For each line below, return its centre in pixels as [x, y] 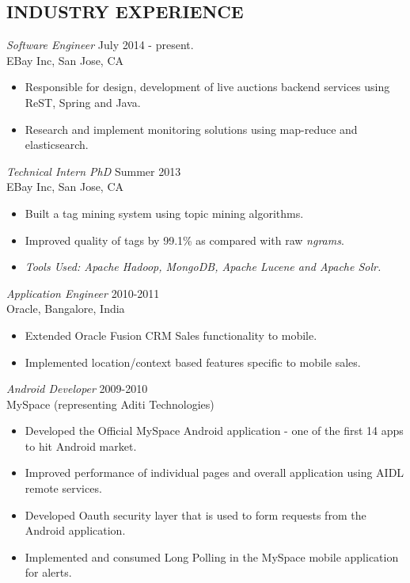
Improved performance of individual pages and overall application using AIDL [214, 472]
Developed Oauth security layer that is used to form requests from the [196, 514]
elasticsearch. [57, 145]
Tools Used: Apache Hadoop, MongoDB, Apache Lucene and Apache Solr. [203, 267]
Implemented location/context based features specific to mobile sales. [193, 362]
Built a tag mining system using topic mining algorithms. [164, 213]
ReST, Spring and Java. [83, 102]
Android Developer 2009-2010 [77, 389]
